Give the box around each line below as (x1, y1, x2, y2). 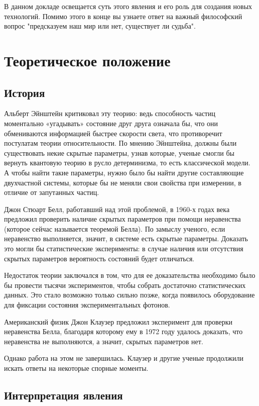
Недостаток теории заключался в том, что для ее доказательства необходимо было (4, 270, 255, 280)
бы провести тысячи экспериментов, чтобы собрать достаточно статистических (4, 279, 246, 290)
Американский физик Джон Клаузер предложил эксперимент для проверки (4, 316, 232, 327)
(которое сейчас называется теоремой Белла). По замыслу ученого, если (4, 223, 225, 234)
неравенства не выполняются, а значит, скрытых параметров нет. (4, 336, 203, 346)
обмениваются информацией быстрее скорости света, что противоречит (4, 128, 222, 138)
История (4, 84, 45, 100)
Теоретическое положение (4, 50, 171, 70)
